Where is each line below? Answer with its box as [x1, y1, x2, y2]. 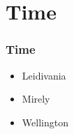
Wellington [22, 114, 68, 129]
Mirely [22, 91, 50, 106]
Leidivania [22, 68, 66, 82]
